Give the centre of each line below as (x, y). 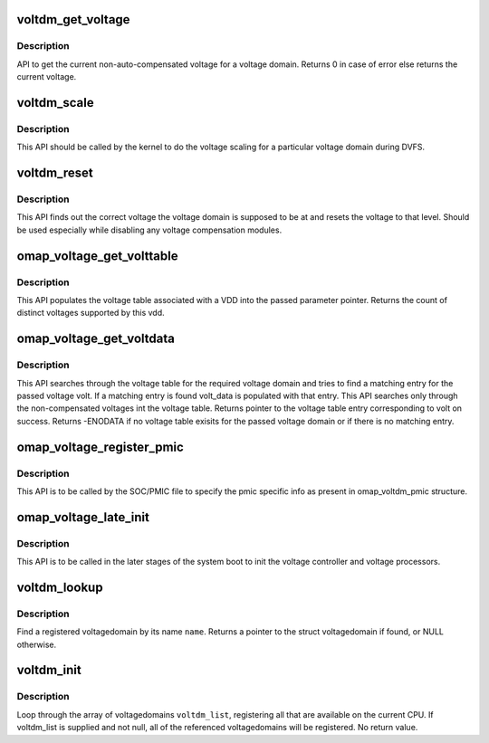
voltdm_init (49, 670)
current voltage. (47, 77)
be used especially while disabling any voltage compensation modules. (149, 230)
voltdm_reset (55, 173)
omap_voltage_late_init (83, 517)
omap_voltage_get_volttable (97, 256)
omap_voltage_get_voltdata (96, 339)
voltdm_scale (55, 103)
